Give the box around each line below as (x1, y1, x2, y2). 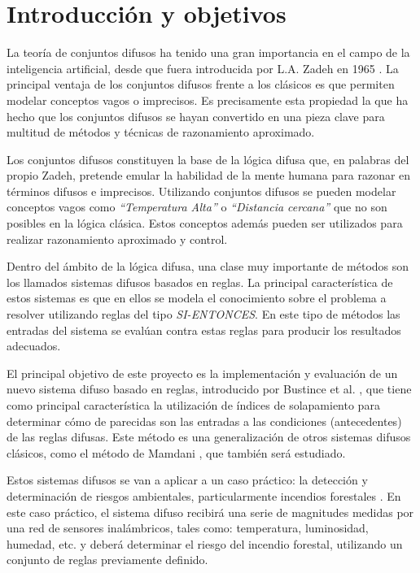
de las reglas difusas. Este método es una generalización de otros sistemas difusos (7, 428, 411, 445)
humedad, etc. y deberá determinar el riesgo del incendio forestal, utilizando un (7, 535, 403, 552)
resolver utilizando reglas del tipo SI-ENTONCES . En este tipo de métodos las (7, 306, 400, 323)
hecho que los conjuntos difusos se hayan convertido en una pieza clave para (7, 107, 385, 124)
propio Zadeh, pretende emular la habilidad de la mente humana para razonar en (7, 167, 411, 184)
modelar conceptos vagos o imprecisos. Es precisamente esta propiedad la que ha (7, 91, 409, 108)
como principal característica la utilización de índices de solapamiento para (7, 397, 380, 413)
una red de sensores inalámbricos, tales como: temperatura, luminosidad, (7, 519, 369, 536)
